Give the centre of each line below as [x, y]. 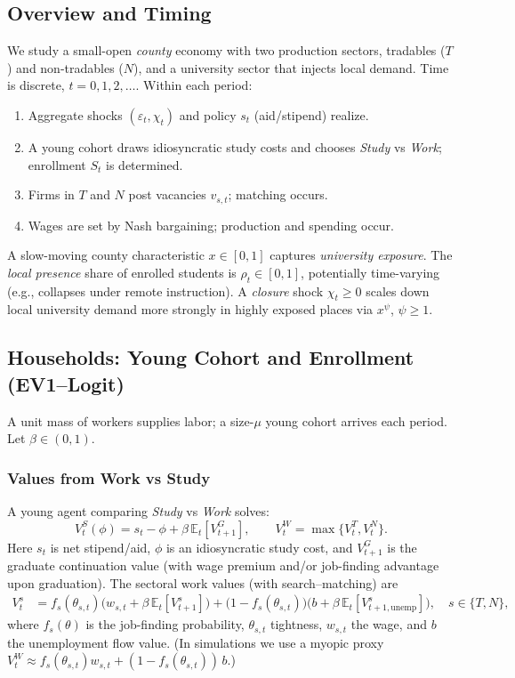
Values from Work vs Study [109, 477]
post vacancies [167, 194]
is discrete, [36, 85]
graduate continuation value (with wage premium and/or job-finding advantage [223, 565]
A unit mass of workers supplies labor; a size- [131, 420]
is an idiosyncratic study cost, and [259, 547]
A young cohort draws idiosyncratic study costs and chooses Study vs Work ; [235, 146]
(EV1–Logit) [66, 383]
